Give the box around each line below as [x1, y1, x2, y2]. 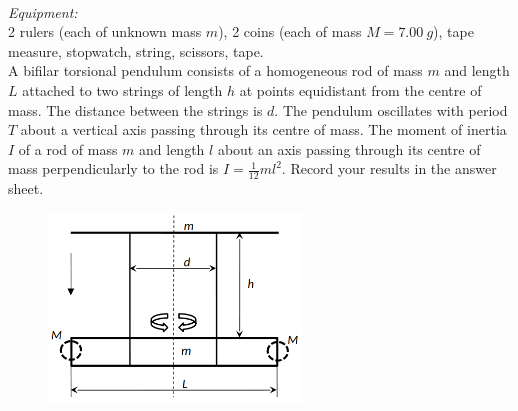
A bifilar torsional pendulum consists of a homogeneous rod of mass [8, 60, 423, 81]
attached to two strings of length [22, 79, 223, 100]
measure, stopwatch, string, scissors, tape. [8, 40, 264, 61]
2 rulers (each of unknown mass [8, 21, 202, 42]
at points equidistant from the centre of [239, 79, 482, 100]
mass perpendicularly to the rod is [8, 158, 219, 179]
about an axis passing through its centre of [217, 138, 481, 159]
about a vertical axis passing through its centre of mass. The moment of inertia [20, 119, 507, 140]
